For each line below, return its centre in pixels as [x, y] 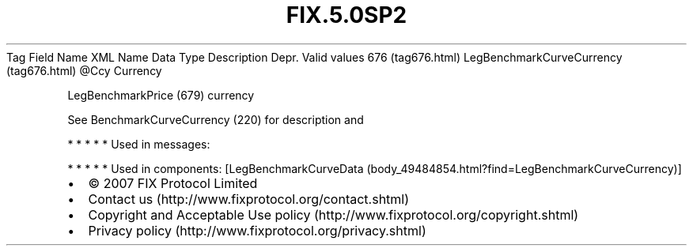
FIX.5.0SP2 [346, 15]
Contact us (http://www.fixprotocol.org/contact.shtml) [249, 199]
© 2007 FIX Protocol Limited [173, 183]
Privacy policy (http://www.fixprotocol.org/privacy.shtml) [257, 230]
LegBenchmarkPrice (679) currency [161, 95]
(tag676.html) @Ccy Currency [84, 70]
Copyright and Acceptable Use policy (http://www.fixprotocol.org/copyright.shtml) [333, 214]
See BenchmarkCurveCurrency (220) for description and [216, 119]
